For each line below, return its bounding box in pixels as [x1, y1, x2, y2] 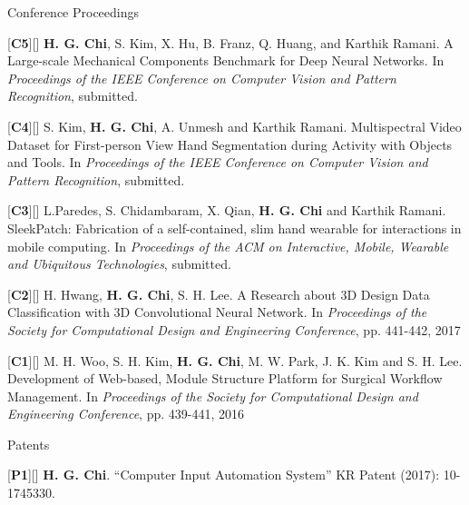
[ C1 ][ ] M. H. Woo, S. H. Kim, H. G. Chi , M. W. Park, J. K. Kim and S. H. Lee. [7, 351, 463, 370]
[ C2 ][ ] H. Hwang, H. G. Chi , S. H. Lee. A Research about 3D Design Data [7, 284, 430, 303]
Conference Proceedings [7, 3, 140, 21]
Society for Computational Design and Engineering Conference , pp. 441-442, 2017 [7, 320, 461, 339]
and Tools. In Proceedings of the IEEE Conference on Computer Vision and [7, 153, 428, 172]
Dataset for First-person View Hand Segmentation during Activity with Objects [7, 134, 453, 153]
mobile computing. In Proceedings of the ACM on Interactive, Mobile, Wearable [7, 236, 449, 255]
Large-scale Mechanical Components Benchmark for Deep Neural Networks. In [7, 51, 445, 70]
